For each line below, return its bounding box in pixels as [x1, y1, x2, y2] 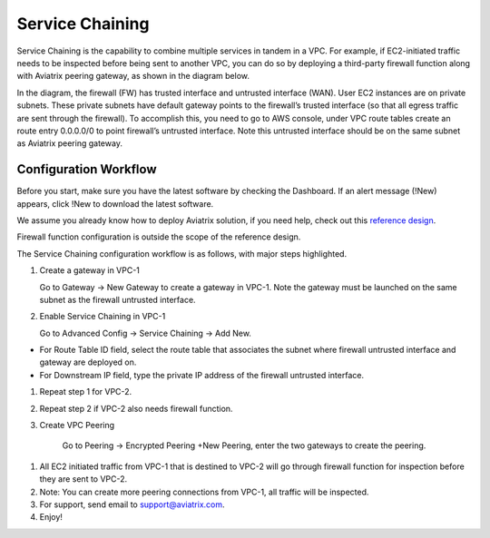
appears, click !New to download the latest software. [16, 198, 214, 209]
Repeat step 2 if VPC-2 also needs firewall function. [39, 403, 233, 414]
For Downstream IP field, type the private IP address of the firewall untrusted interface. [39, 369, 365, 380]
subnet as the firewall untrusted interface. [39, 294, 196, 305]
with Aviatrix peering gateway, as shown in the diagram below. [16, 71, 250, 82]
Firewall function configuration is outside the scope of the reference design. [16, 231, 301, 242]
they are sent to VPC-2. [39, 474, 128, 484]
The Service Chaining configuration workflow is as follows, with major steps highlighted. [16, 248, 348, 259]
